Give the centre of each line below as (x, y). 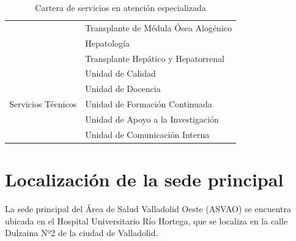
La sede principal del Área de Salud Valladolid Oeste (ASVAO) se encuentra (148, 208)
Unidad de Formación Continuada (149, 104)
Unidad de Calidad (120, 73)
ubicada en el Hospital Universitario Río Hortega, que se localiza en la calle (146, 220)
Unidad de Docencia (123, 89)
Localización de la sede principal (144, 179)
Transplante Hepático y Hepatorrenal (155, 58)
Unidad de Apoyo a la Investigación (152, 119)
